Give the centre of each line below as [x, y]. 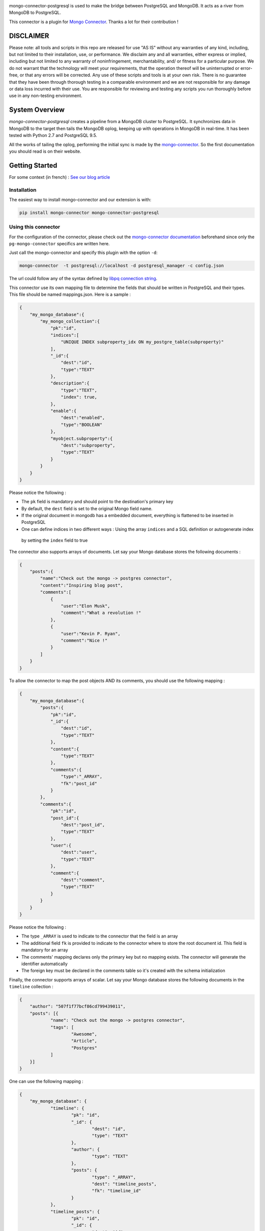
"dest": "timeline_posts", [124, 1184]
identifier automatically [45, 964]
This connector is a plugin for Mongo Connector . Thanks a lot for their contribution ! [94, 22]
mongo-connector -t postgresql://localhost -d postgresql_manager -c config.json [122, 266]
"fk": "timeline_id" [116, 1191]
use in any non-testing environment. [46, 96]
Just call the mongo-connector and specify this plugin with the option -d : [83, 253]
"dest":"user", [79, 852]
